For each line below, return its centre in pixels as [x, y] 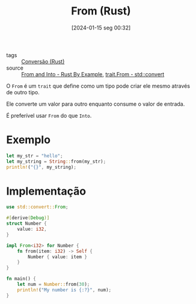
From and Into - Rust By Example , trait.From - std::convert [93, 74]
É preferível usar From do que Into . [49, 115]
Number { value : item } [57, 257]
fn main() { [21, 279]
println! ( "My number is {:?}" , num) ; [64, 290]
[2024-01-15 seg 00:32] [101, 28]
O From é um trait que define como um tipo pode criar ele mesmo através [98, 86]
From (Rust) [101, 11]
